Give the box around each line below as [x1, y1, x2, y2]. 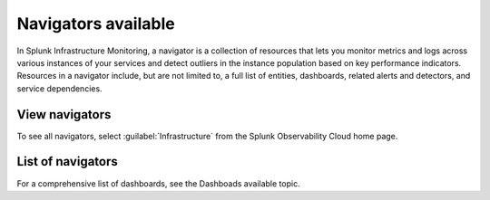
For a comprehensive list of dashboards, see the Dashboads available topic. [16, 177, 300, 189]
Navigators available [16, 14, 176, 33]
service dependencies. [16, 82, 103, 94]
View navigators [16, 107, 112, 122]
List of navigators [16, 154, 118, 169]
